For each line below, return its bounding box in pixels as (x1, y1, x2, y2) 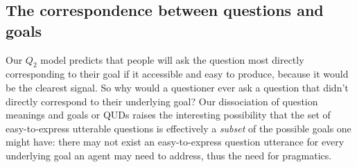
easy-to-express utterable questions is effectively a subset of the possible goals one (6, 121, 351, 135)
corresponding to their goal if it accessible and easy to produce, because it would (6, 67, 349, 81)
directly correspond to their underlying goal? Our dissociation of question (6, 94, 318, 108)
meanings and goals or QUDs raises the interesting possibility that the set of (6, 107, 331, 122)
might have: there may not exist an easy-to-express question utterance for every (6, 134, 345, 149)
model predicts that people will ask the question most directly (40, 52, 304, 67)
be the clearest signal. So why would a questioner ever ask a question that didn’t (6, 80, 349, 94)
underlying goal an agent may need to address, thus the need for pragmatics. (6, 148, 332, 162)
